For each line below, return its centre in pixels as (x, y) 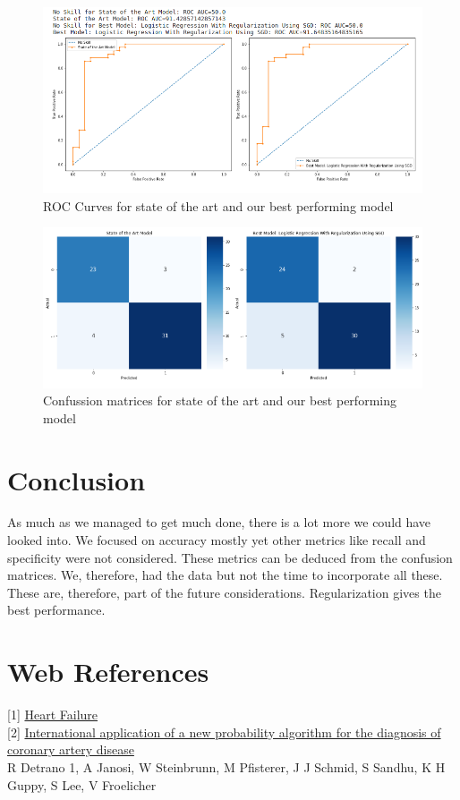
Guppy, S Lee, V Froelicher (82, 784)
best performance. (56, 610)
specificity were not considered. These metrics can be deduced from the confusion (230, 557)
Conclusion (77, 479)
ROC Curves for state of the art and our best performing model (218, 205)
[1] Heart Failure (53, 715)
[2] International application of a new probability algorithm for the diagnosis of (224, 732)
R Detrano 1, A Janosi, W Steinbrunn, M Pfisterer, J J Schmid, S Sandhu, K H (226, 766)
